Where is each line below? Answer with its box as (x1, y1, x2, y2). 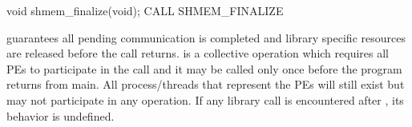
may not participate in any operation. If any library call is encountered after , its (6, 91, 404, 108)
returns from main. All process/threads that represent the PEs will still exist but (6, 76, 405, 93)
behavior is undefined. (6, 107, 115, 124)
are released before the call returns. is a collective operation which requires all (6, 45, 389, 62)
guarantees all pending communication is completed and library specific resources (6, 29, 406, 46)
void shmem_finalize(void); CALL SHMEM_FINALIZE (6, 2, 284, 18)
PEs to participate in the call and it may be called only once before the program (6, 60, 402, 77)
